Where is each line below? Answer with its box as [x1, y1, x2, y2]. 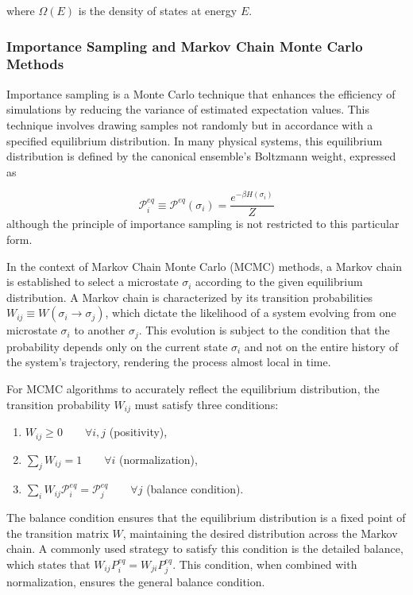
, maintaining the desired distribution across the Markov [122, 524, 398, 541]
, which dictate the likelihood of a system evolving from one [105, 304, 396, 321]
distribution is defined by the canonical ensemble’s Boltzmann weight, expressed [6, 148, 396, 164]
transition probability [6, 396, 110, 412]
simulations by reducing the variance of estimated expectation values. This [6, 101, 370, 118]
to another [74, 322, 125, 338]
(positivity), [109, 423, 168, 440]
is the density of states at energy [78, 2, 237, 18]
